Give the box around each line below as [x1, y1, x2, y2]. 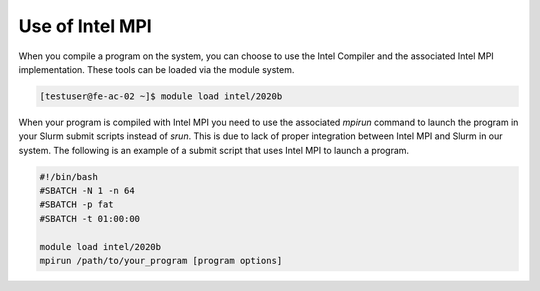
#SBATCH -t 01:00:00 [39, 213, 140, 224]
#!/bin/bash [39, 171, 99, 182]
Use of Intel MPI [18, 15, 152, 37]
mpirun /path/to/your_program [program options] [39, 255, 283, 267]
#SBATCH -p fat [39, 199, 114, 210]
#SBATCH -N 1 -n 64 [39, 185, 135, 197]
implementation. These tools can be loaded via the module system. [18, 63, 295, 75]
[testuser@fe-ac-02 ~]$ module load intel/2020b [39, 90, 283, 102]
